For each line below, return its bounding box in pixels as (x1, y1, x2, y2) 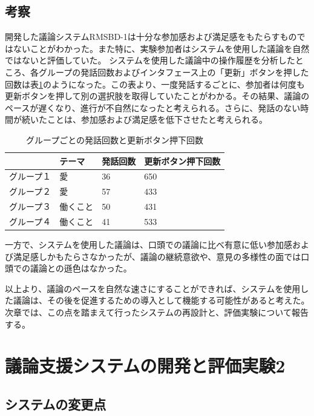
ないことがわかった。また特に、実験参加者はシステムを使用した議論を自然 (13, 42, 310, 54)
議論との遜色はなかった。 (30, 262, 132, 275)
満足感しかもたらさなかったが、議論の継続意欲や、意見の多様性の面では (13, 250, 301, 262)
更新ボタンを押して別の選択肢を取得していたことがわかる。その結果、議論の (5, 89, 310, 102)
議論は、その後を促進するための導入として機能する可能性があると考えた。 (13, 294, 310, 307)
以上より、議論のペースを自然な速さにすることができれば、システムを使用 (5, 282, 301, 294)
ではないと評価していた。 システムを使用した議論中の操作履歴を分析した (5, 54, 295, 67)
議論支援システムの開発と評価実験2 (5, 353, 286, 378)
